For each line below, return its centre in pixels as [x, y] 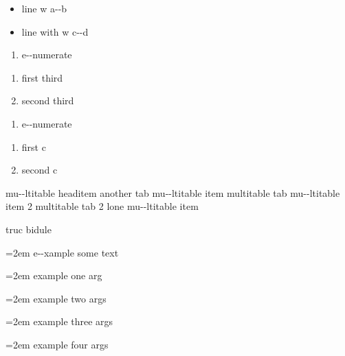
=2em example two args [56, 298]
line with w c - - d [55, 31]
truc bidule [29, 229]
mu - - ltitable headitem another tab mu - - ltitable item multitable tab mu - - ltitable [173, 192]
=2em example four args [57, 344]
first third [42, 77]
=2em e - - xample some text [62, 252]
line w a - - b [44, 8]
